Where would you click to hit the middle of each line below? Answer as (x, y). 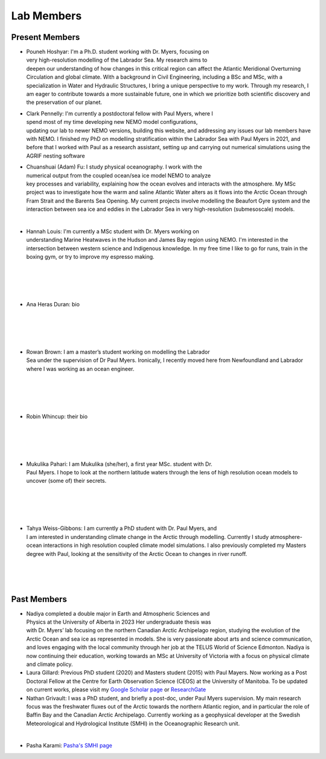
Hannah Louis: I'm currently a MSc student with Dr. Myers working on (113, 231)
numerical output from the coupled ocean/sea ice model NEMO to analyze (119, 175)
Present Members (46, 37)
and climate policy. (50, 664)
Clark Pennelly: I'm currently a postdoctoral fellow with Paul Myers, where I (120, 113)
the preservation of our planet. (64, 102)
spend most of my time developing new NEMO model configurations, (112, 122)
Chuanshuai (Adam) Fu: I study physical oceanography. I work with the (114, 167)
